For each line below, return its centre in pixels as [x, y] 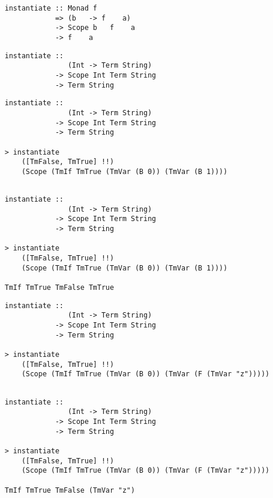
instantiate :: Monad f [51, 8]
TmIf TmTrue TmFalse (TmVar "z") [70, 490]
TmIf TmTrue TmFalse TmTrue [60, 288]
